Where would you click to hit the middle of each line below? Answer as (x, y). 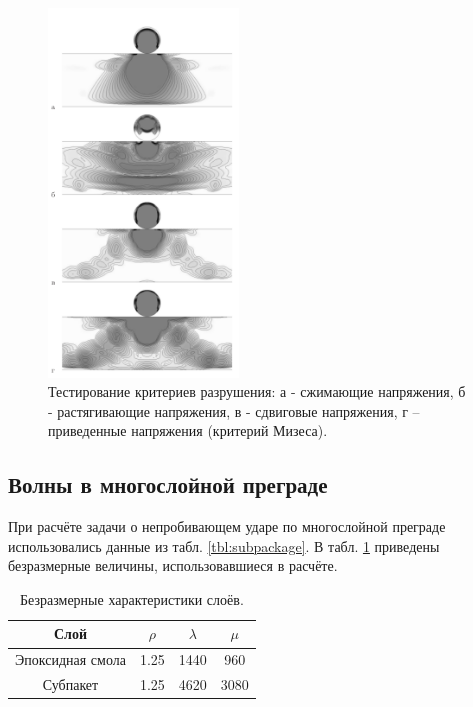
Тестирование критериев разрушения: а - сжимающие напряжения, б (257, 391)
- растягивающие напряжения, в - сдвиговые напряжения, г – (234, 410)
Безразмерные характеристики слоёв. (132, 598)
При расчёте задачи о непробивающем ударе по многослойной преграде (227, 526)
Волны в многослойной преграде (168, 484)
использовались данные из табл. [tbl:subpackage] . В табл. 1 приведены (224, 545)
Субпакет (70, 684)
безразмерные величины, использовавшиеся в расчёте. (173, 565)
